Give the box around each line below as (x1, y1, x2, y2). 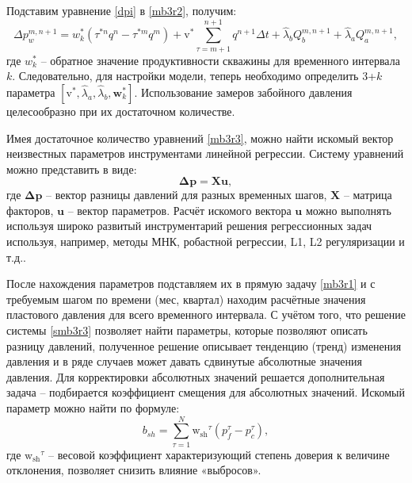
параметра (6, 83, 55, 100)
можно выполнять (305, 201, 391, 218)
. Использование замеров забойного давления (134, 83, 353, 100)
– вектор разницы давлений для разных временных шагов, (46, 186, 327, 203)
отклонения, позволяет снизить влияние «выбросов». (6, 462, 261, 478)
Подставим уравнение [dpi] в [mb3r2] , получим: (6, 2, 237, 18)
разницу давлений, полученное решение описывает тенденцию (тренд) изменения (6, 337, 402, 354)
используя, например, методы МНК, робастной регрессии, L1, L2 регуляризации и (6, 233, 405, 250)
